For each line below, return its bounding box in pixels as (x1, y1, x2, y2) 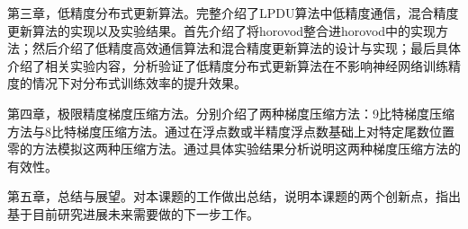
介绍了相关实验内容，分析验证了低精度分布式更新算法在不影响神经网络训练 (7, 56, 448, 75)
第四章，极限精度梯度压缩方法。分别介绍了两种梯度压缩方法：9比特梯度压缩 (7, 103, 454, 122)
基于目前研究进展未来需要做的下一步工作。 (7, 204, 259, 223)
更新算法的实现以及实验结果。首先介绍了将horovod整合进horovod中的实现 (7, 21, 436, 40)
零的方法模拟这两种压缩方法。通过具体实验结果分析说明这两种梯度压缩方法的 (7, 139, 461, 158)
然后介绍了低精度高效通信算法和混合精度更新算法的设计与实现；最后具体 (31, 39, 461, 57)
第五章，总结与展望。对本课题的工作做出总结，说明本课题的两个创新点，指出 (7, 187, 461, 206)
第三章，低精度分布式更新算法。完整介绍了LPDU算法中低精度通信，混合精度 (7, 4, 459, 22)
